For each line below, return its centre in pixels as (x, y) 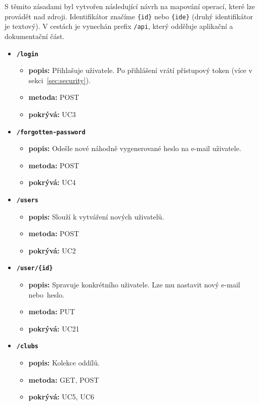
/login (27, 54)
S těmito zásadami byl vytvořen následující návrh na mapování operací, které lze (130, 6)
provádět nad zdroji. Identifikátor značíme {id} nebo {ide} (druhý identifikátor (129, 16)
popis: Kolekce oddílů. (64, 363)
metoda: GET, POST (64, 379)
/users (27, 200)
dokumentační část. (35, 36)
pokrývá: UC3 (52, 114)
